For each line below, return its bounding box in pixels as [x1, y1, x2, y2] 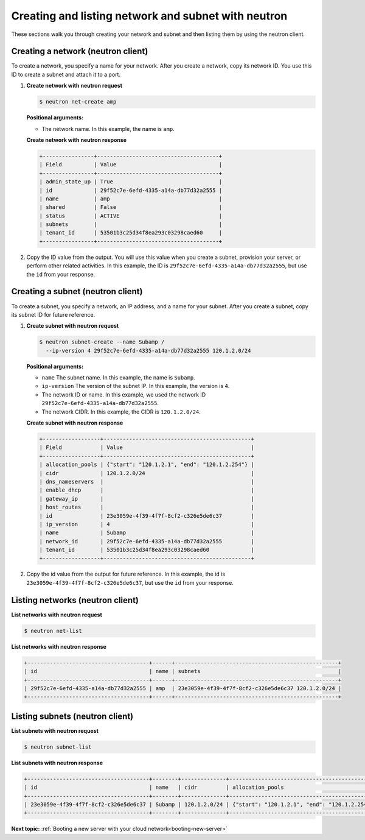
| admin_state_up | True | [39, 178, 223, 185]
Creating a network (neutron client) [11, 46, 148, 57]
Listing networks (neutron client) [11, 595, 139, 605]
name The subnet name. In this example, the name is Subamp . [41, 374, 195, 381]
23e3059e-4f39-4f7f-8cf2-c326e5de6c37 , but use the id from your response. [26, 579, 234, 586]
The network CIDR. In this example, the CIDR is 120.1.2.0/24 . [41, 408, 201, 415]
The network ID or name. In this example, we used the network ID [41, 390, 206, 398]
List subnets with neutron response [11, 759, 103, 766]
